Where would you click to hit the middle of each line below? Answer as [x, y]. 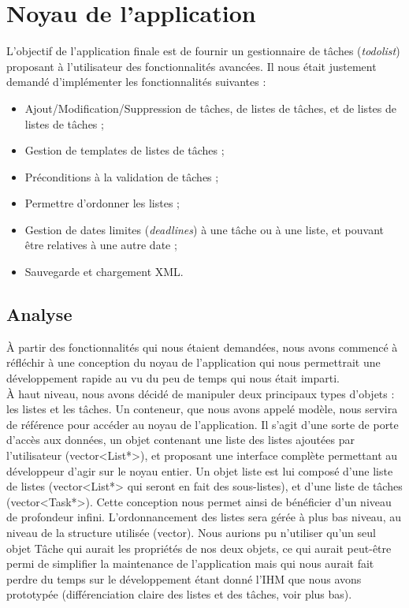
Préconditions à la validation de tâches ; [122, 176]
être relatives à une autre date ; [101, 245]
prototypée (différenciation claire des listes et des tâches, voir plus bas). [179, 594]
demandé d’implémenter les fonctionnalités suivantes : [136, 82]
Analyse [39, 314]
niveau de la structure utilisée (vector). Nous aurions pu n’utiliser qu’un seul [191, 532]
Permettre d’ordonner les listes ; [102, 203]
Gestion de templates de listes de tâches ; [125, 150]
